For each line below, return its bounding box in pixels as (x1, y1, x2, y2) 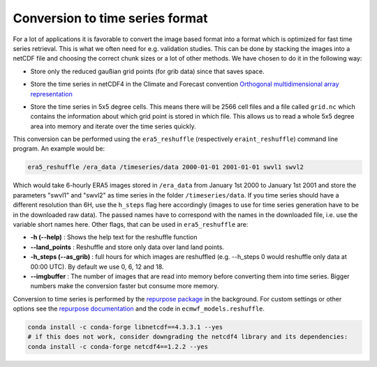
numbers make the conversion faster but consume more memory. (30, 282, 219, 290)
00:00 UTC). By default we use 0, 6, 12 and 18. (30, 262, 164, 271)
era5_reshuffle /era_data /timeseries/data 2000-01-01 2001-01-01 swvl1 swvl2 (27, 163, 304, 171)
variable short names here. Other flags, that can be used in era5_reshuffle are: (13, 220, 249, 228)
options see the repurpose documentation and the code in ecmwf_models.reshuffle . (13, 304, 265, 313)
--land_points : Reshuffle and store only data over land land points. (30, 243, 225, 251)
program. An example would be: (13, 144, 105, 153)
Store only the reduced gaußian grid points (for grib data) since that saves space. (30, 67, 265, 75)
